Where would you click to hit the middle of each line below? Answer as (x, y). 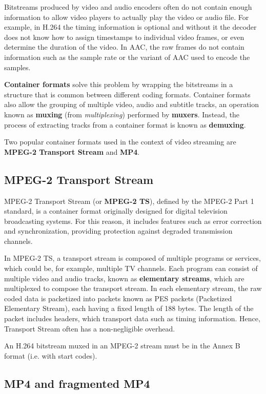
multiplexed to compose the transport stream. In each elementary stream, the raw (133, 288)
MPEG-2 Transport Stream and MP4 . (72, 151)
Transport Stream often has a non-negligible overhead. (90, 328)
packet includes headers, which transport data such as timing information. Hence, (132, 318)
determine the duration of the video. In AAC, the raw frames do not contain (124, 47)
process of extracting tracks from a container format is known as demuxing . (125, 124)
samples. (17, 67)
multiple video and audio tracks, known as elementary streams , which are (124, 278)
